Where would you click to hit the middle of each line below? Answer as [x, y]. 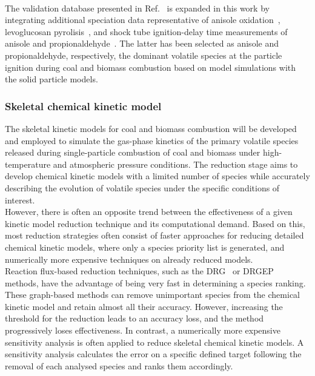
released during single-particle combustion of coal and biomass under [133, 152]
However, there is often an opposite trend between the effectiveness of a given [149, 212]
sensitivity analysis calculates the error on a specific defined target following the [153, 354]
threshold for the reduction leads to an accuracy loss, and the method [134, 318]
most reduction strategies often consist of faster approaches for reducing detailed [154, 235]
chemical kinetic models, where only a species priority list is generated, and [145, 247]
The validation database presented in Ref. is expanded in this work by [137, 8]
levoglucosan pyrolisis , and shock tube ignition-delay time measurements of [146, 31]
